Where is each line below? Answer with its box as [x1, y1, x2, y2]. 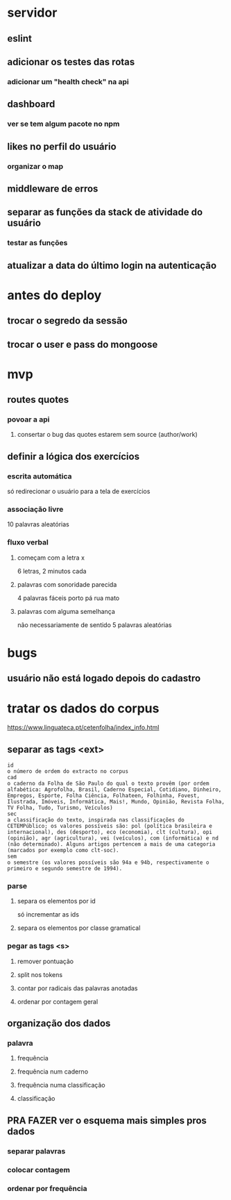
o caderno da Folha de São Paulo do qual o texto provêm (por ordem [7, 780, 209, 787]
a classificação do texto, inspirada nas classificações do [7, 817, 185, 824]
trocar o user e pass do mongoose [7, 338, 158, 350]
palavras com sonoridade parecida [17, 580, 117, 588]
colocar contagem [7, 1165, 71, 1174]
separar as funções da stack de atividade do [7, 206, 203, 218]
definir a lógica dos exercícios [7, 450, 140, 462]
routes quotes [7, 394, 69, 406]
